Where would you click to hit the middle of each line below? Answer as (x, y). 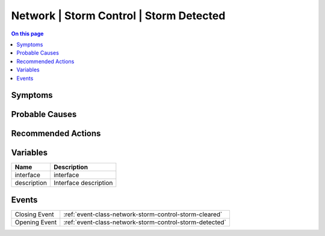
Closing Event (34, 214)
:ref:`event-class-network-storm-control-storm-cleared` (143, 214)
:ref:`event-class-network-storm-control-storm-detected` (145, 222)
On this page (27, 34)
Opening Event (36, 222)
